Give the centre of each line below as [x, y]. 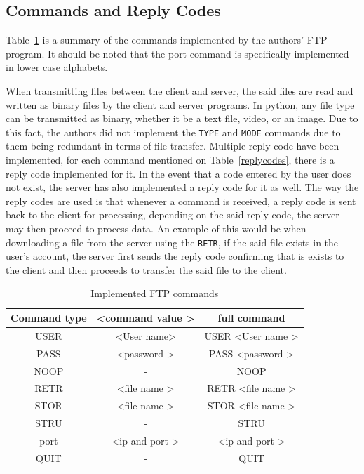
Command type [49, 318]
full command [251, 318]
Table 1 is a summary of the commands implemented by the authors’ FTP [167, 40]
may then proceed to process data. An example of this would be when [156, 228]
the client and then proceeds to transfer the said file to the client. [146, 269]
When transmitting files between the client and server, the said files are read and [180, 90]
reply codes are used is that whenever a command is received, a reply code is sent [181, 200]
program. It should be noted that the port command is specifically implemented [177, 53]
